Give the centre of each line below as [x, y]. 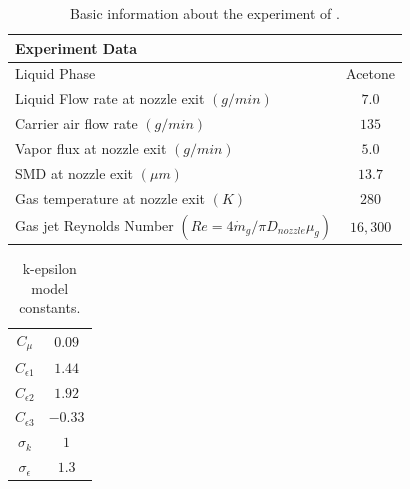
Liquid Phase [55, 73]
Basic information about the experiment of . [205, 13]
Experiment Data [76, 47]
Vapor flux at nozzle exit [91, 147]
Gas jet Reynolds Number [94, 224]
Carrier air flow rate [76, 123]
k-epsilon [49, 268]
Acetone [371, 73]
